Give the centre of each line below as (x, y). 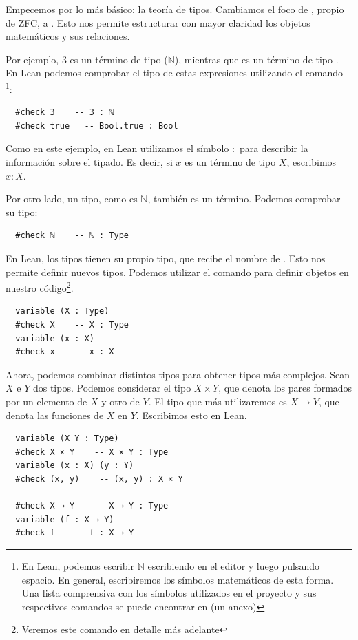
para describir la (274, 148)
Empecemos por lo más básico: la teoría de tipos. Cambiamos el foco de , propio (175, 9)
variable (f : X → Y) (65, 519)
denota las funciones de (55, 415)
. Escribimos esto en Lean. (191, 415)
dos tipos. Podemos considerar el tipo (112, 388)
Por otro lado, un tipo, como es (72, 199)
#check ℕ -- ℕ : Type (72, 236)
